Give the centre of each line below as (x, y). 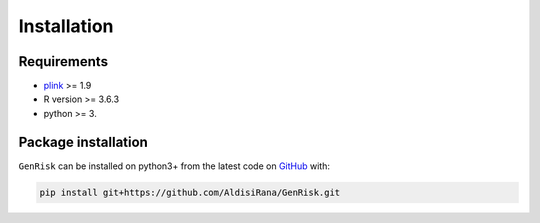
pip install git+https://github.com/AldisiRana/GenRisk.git (190, 192)
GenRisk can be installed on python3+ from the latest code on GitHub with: (174, 166)
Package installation (83, 141)
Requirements (63, 61)
